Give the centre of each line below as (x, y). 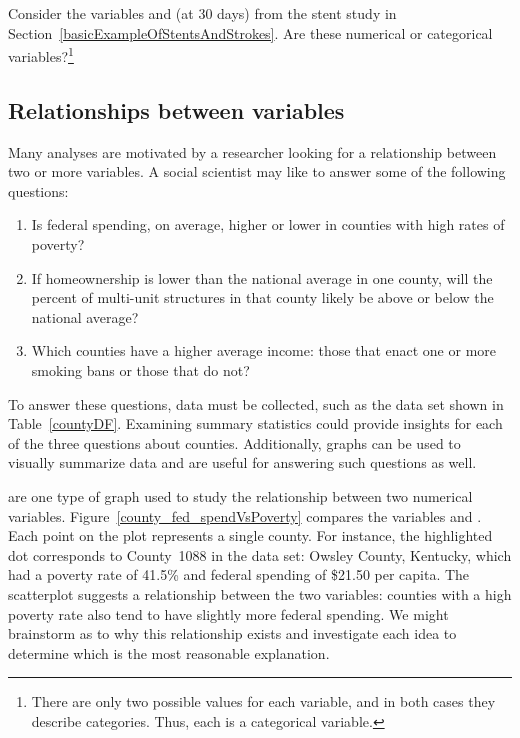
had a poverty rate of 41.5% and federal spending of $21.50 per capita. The (239, 574)
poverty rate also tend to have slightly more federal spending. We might (228, 613)
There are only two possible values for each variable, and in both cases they (263, 701)
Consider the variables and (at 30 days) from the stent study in (202, 13)
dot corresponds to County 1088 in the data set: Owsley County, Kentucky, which (260, 554)
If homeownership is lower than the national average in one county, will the (262, 277)
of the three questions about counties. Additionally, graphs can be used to (234, 442)
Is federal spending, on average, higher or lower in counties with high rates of (268, 224)
